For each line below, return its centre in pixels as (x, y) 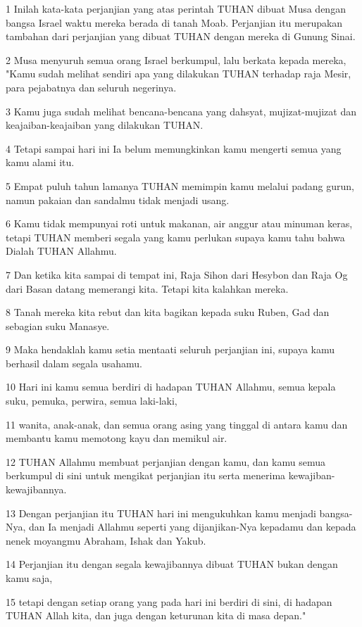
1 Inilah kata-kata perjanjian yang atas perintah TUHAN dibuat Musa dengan (176, 8)
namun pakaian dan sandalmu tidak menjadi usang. (118, 199)
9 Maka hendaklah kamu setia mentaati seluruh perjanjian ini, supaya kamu (170, 349)
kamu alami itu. (40, 162)
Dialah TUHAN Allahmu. (61, 251)
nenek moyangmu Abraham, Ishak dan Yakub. (106, 540)
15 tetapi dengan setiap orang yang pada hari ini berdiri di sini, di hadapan (169, 601)
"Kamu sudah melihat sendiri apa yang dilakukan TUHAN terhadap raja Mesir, (179, 74)
